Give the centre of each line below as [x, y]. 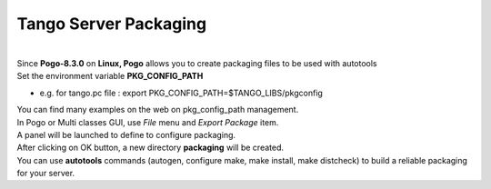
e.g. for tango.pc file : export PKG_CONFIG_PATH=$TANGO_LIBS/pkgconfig [181, 93]
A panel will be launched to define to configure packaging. [126, 134]
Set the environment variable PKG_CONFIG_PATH [110, 76]
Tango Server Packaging [112, 24]
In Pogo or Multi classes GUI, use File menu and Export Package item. [148, 122]
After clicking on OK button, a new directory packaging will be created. [150, 148]
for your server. [46, 174]
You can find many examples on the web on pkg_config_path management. [158, 110]
